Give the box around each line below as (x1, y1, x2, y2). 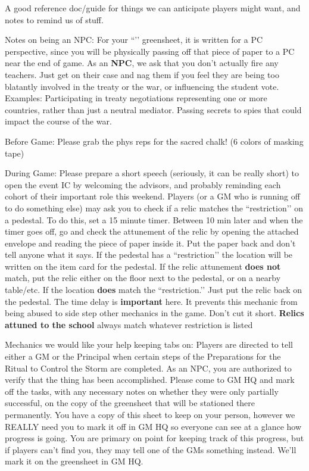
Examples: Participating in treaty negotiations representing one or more (5, 92, 267, 104)
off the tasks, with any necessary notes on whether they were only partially (5, 385, 279, 397)
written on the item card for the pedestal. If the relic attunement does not (5, 260, 281, 272)
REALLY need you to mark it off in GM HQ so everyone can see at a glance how (5, 420, 302, 432)
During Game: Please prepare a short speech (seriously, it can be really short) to (5, 167, 299, 179)
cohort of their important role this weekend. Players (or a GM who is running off (5, 190, 300, 202)
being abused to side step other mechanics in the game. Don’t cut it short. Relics (5, 307, 304, 319)
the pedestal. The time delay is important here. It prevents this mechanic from (5, 295, 298, 307)
